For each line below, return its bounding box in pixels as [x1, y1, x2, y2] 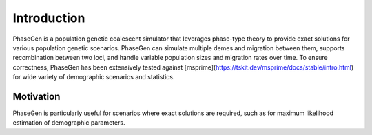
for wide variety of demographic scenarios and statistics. [12, 73, 175, 81]
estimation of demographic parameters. [12, 118, 125, 127]
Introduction [12, 10, 85, 25]
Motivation [12, 90, 61, 103]
